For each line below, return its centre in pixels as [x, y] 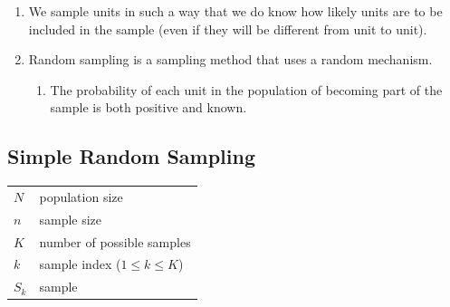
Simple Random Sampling [131, 156]
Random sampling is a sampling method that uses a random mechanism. [230, 59]
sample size [71, 219]
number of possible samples [115, 241]
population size [81, 196]
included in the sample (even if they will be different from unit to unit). [228, 29]
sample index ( [80, 264]
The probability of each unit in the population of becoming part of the [246, 89]
